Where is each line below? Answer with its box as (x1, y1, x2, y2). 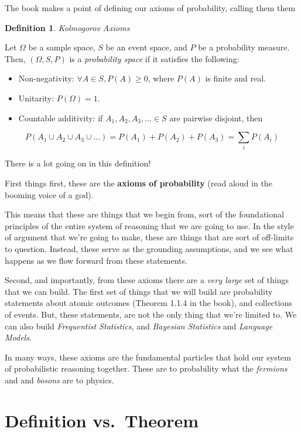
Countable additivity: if (18, 111, 103, 124)
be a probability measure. (198, 41, 290, 53)
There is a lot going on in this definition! (5, 157, 151, 169)
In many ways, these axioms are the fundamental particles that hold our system (5, 351, 291, 363)
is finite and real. (205, 72, 266, 84)
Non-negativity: (18, 72, 74, 84)
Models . (5, 331, 32, 343)
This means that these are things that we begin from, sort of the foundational (5, 208, 284, 220)
